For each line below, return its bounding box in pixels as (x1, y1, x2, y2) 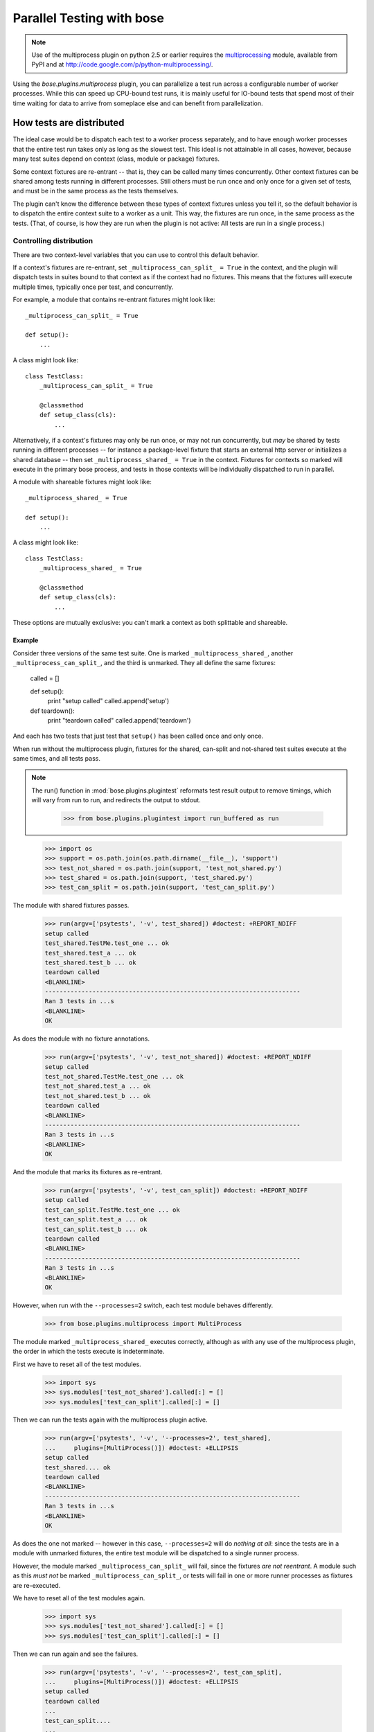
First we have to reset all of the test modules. (12, 1360, 141, 1368)
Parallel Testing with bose (12, 10, 164, 26)
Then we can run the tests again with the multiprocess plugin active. (12, 1415, 208, 1424)
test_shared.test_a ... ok (44, 949, 136, 957)
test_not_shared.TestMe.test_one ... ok (44, 1072, 184, 1080)
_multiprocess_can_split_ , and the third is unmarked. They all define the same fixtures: (12, 658, 276, 666)
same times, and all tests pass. (12, 754, 100, 763)
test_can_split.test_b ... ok (44, 1225, 148, 1233)
